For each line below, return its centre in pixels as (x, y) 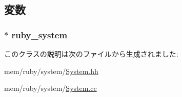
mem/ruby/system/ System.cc (50, 88)
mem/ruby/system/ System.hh (51, 71)
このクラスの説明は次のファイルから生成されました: (91, 54)
